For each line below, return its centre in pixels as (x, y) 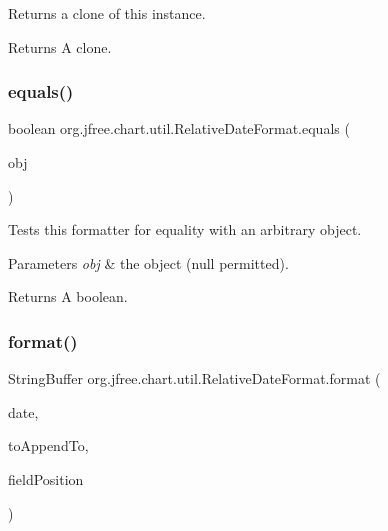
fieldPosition (46, 478)
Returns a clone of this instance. (107, 13)
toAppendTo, (48, 445)
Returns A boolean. (68, 296)
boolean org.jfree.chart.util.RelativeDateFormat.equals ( (179, 128)
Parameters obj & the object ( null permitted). (148, 262)
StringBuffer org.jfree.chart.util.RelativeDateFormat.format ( (194, 378)
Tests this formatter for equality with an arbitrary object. (185, 229)
